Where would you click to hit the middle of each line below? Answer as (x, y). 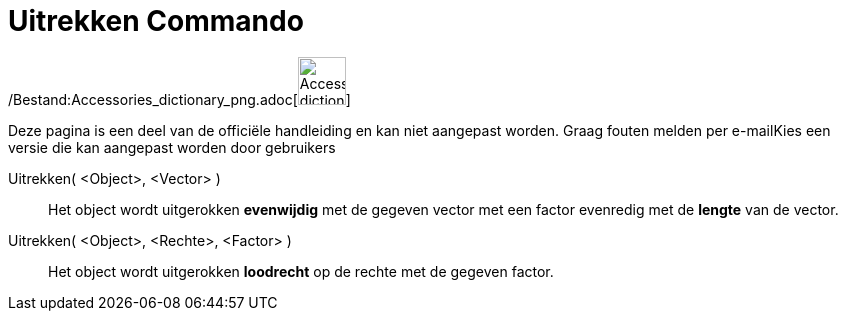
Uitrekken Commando (156, 21)
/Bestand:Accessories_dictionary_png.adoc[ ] (179, 99)
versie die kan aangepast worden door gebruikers (172, 147)
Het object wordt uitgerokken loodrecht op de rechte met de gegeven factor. (301, 271)
